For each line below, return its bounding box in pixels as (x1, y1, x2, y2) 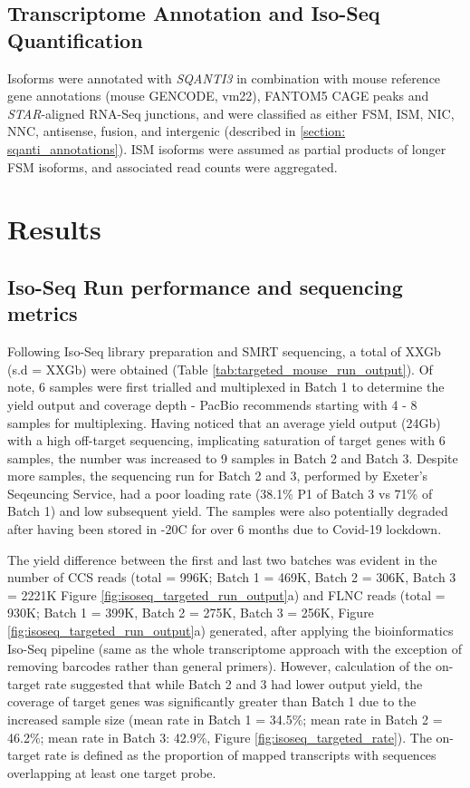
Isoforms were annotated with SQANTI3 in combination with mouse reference (7, 68, 441, 87)
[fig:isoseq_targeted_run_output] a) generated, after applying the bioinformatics (7, 621, 454, 640)
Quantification (7, 25, 143, 54)
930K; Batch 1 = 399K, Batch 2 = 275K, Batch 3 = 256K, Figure (7, 603, 374, 622)
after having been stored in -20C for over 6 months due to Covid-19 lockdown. (7, 520, 442, 539)
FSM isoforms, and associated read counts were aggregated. (7, 157, 338, 176)
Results (7, 210, 101, 248)
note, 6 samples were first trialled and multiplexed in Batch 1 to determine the (7, 377, 445, 396)
